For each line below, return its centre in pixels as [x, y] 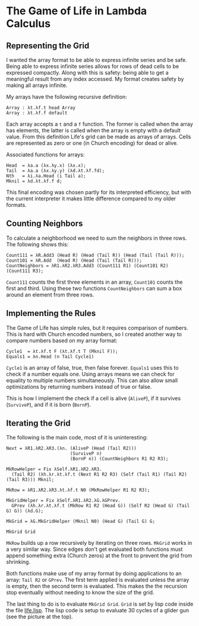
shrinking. [18, 562]
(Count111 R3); [25, 271]
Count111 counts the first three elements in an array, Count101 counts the [94, 282]
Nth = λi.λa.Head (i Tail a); [46, 176]
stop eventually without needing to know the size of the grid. [80, 593]
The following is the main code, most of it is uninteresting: [77, 438]
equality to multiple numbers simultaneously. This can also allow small [92, 380]
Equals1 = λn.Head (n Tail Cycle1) [50, 357]
